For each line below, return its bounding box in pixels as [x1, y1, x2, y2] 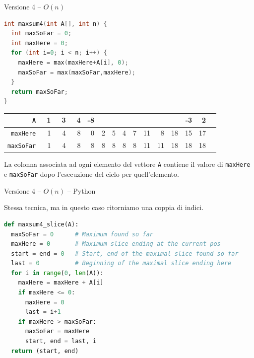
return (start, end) [11, 347, 79, 355]
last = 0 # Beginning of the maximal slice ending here [11, 260, 232, 267]
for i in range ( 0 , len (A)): [11, 269, 104, 277]
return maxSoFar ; [11, 88, 68, 95]
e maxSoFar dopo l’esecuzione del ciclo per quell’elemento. [4, 169, 179, 179]
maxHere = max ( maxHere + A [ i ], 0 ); [18, 59, 128, 66]
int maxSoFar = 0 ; [11, 30, 72, 37]
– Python [67, 185, 96, 196]
